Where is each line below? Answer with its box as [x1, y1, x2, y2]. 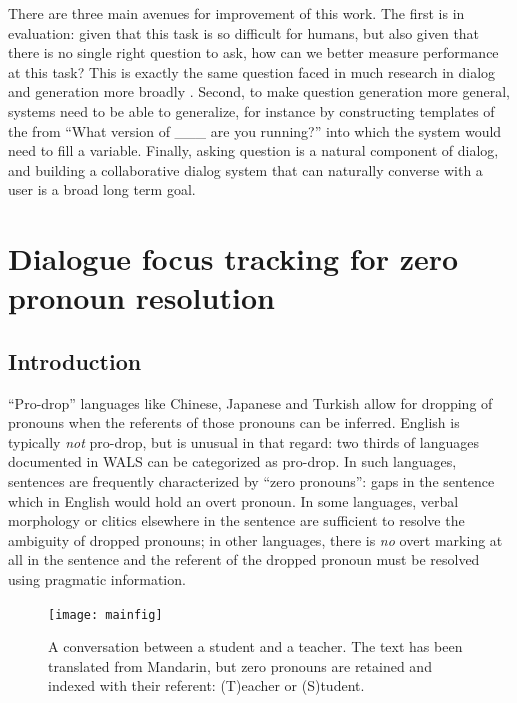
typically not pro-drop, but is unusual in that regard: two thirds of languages [8, 431, 479, 452]
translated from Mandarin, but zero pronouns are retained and [48, 655, 432, 676]
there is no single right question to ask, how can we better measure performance [8, 42, 499, 63]
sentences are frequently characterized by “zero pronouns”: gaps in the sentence [8, 471, 495, 492]
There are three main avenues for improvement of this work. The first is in [8, 3, 465, 23]
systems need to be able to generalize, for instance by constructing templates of [8, 100, 495, 121]
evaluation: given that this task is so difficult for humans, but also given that [8, 22, 480, 43]
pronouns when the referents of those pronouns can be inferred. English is [8, 412, 460, 433]
